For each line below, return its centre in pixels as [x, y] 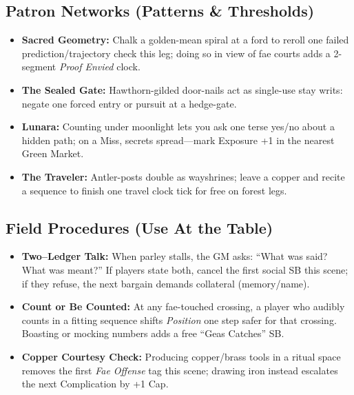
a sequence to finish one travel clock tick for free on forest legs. [154, 190]
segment [39, 67]
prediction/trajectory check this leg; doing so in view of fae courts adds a [176, 53]
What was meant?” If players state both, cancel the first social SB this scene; [185, 269]
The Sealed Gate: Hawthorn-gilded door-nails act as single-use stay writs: [182, 89]
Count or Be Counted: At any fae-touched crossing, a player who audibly [183, 306]
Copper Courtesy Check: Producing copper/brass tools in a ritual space [181, 356]
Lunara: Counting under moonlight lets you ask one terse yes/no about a [178, 126]
